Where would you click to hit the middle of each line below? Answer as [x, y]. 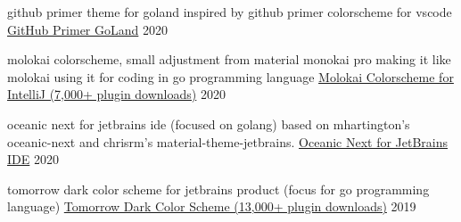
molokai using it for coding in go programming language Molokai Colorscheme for [230, 76]
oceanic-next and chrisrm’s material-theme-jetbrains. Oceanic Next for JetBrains [228, 141]
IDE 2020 [33, 159]
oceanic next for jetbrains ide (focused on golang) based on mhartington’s [209, 123]
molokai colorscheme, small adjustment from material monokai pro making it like [229, 59]
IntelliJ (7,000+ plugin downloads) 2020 [116, 94]
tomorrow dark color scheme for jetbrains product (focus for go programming [218, 189]
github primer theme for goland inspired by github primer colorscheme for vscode [230, 12]
